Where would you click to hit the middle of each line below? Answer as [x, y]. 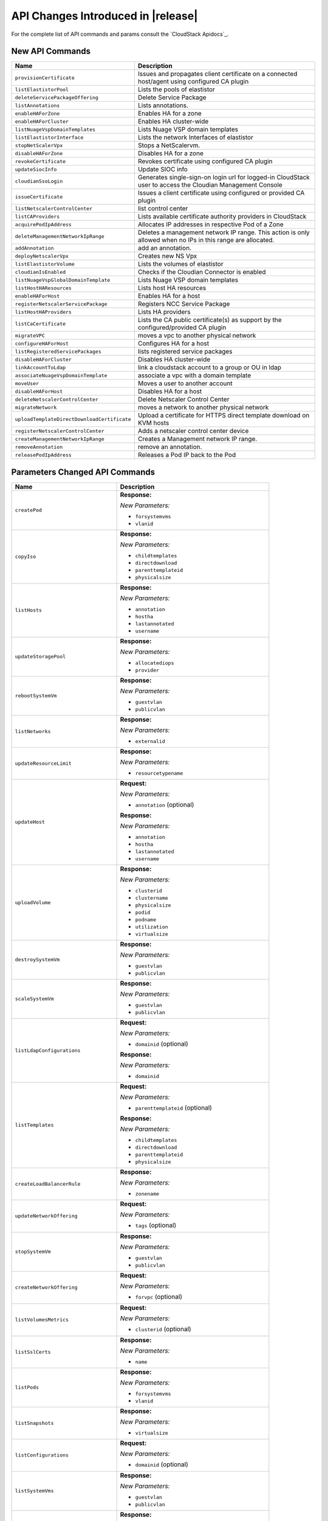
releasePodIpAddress [43, 455]
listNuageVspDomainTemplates [55, 129]
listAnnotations [37, 106]
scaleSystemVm [34, 999]
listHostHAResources [43, 288]
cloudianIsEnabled [40, 272]
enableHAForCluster [42, 121]
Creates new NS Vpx [167, 256]
